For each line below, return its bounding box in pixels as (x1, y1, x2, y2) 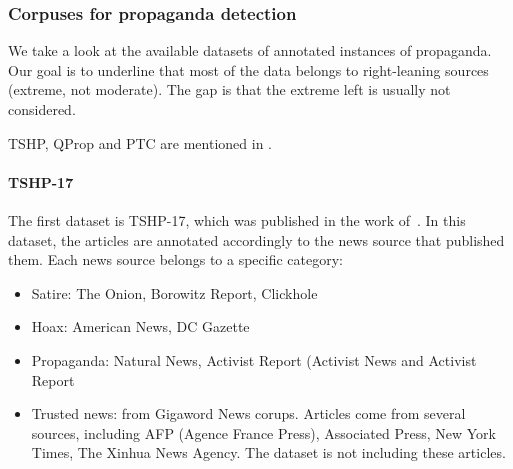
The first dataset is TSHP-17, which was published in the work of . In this (8, 209, 466, 230)
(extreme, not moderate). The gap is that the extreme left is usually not (8, 79, 451, 100)
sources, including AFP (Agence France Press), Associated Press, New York (31, 422, 496, 443)
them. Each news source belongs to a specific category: (8, 249, 343, 270)
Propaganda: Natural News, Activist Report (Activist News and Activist (31, 349, 477, 370)
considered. (8, 99, 76, 119)
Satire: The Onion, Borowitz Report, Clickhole (31, 282, 318, 303)
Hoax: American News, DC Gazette (31, 316, 250, 337)
